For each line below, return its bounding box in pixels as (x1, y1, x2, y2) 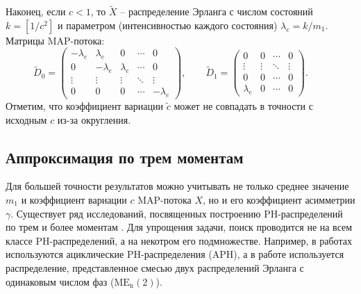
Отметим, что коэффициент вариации (6, 99, 163, 113)
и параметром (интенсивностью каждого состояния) (58, 17, 278, 32)
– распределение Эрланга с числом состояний (120, 4, 313, 19)
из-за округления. (57, 112, 131, 126)
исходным (6, 112, 47, 126)
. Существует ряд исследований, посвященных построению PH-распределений (10, 206, 343, 220)
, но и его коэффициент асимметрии (203, 192, 355, 206)
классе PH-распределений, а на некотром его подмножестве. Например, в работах (6, 233, 352, 247)
